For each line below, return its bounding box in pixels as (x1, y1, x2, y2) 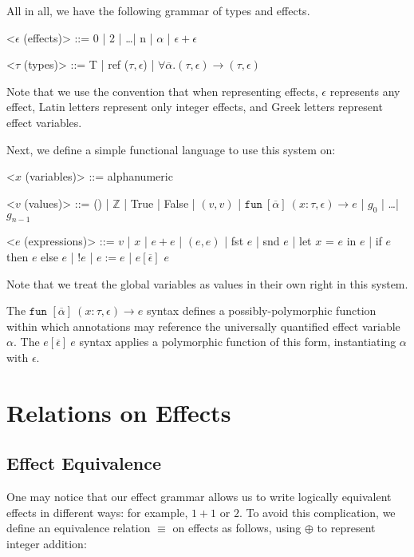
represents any (329, 82, 400, 99)
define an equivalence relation (6, 519, 151, 536)
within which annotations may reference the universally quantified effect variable (6, 317, 400, 334)
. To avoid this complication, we (239, 503, 396, 520)
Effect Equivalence (6, 451, 162, 475)
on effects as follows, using (172, 519, 302, 536)
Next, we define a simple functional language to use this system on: (6, 141, 336, 157)
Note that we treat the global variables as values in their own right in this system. (6, 275, 408, 292)
